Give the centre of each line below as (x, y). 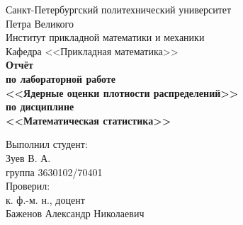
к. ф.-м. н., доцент (45, 199)
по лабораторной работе (61, 78)
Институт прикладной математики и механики (105, 37)
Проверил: (28, 186)
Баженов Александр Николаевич (75, 213)
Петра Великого (40, 23)
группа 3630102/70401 (54, 172)
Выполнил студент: (47, 144)
